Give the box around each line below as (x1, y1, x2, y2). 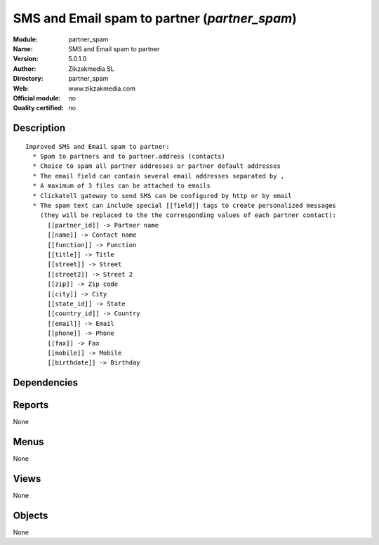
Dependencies (13, 376, 79, 389)
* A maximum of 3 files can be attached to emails (32, 182, 211, 190)
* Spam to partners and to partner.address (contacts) (32, 152, 226, 161)
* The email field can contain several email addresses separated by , (32, 172, 285, 180)
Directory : (13, 74, 44, 83)
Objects (13, 509, 48, 521)
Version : (13, 55, 39, 63)
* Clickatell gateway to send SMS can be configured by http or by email (32, 192, 292, 199)
